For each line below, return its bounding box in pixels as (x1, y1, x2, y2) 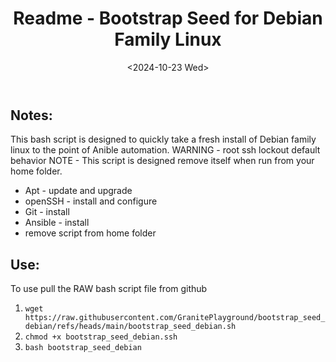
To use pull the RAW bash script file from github (10, 283, 208, 295)
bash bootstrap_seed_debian (24, 343, 142, 353)
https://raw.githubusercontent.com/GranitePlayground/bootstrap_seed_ (24, 313, 326, 323)
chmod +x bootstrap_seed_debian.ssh (24, 332, 178, 342)
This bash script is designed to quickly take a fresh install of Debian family (10, 133, 317, 146)
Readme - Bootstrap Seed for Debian (13, 7, 323, 30)
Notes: (10, 107, 53, 124)
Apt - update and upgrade (24, 185, 133, 197)
